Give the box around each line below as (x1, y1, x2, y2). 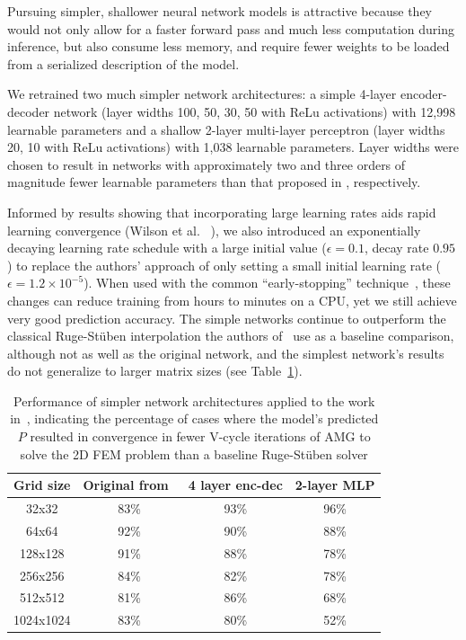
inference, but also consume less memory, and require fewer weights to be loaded (7, 37, 450, 56)
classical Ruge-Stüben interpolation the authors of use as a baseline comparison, (7, 326, 454, 345)
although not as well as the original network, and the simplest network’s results (7, 343, 444, 362)
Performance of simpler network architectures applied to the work (13, 391, 375, 410)
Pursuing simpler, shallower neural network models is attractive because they (7, 2, 432, 20)
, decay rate (364, 238, 429, 257)
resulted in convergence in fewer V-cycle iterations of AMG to (30, 427, 371, 446)
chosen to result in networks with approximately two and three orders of (7, 155, 406, 173)
